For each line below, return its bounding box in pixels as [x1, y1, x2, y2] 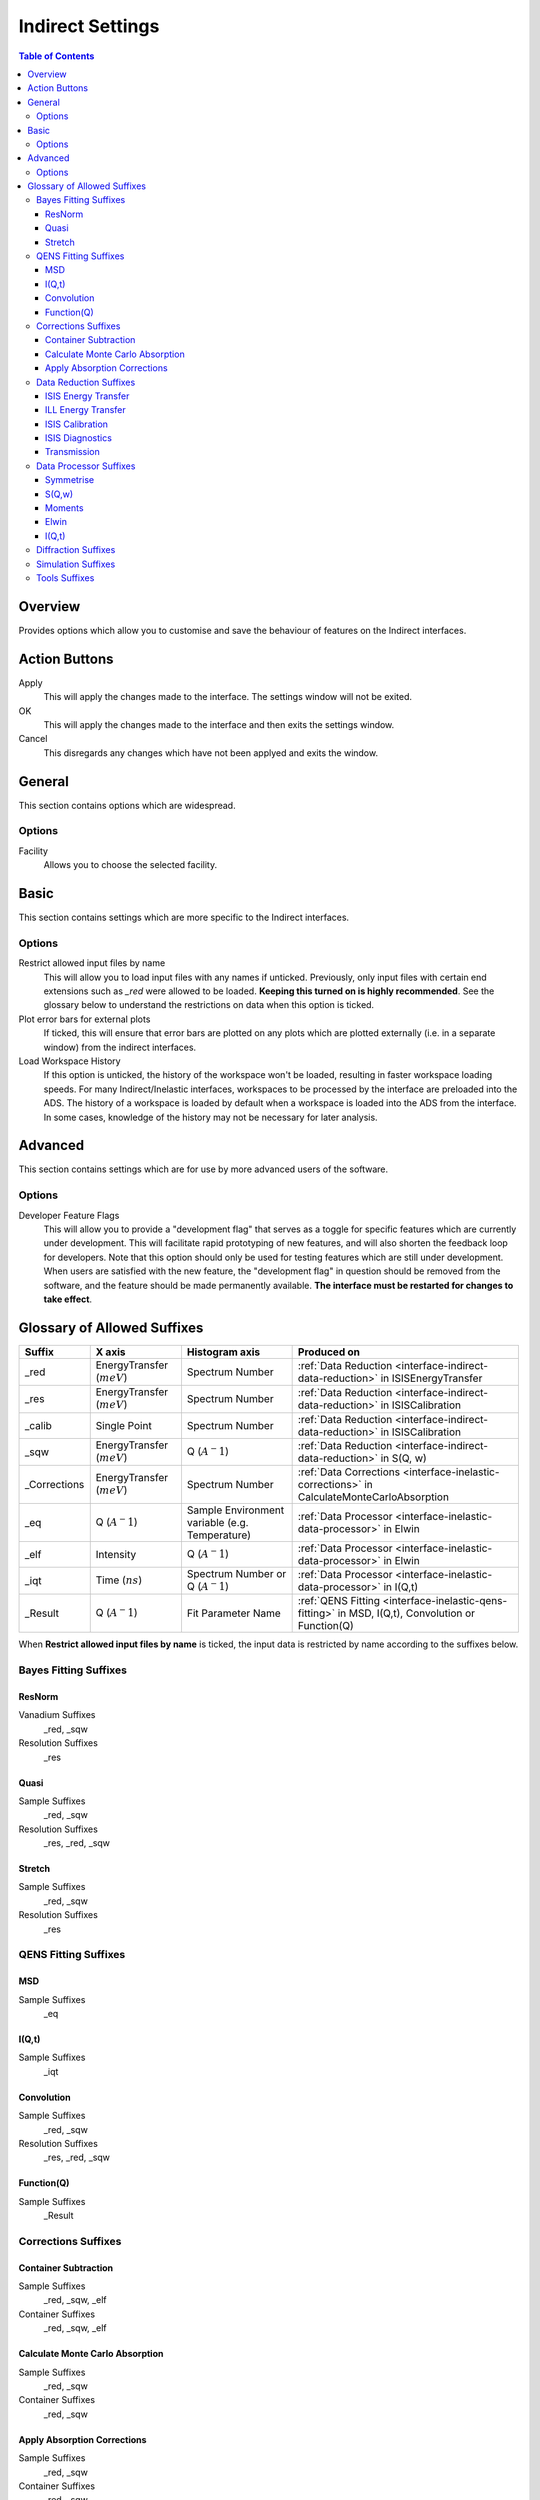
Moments [45, 502, 84, 514]
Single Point [95, 1418, 152, 1432]
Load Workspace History [18, 1055, 121, 1067]
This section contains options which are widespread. [18, 799, 236, 811]
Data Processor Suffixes [36, 460, 136, 472]
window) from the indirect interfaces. [43, 1041, 197, 1053]
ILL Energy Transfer [45, 404, 127, 416]
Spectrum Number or [186, 1567, 287, 1581]
